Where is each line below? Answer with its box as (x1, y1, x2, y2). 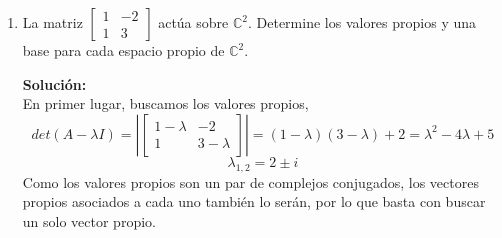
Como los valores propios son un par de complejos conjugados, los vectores (22, 171, 479, 192)
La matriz (22, 12, 83, 32)
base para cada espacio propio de (22, 40, 225, 60)
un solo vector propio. (22, 210, 156, 231)
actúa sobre (158, 12, 229, 32)
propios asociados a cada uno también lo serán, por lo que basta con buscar (22, 191, 486, 212)
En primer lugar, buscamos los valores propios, (22, 93, 309, 114)
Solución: (22, 73, 87, 94)
